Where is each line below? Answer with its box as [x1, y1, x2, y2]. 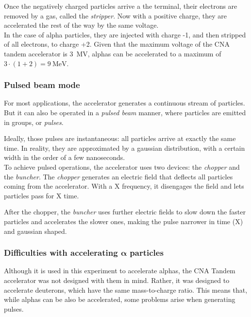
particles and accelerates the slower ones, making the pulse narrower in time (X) [4, 216, 243, 226]
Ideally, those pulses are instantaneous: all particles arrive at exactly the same [4, 133, 236, 143]
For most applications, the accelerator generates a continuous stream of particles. [4, 98, 245, 108]
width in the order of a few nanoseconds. [4, 152, 125, 162]
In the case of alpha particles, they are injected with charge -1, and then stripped [4, 29, 246, 39]
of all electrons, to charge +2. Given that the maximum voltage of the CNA [4, 39, 230, 49]
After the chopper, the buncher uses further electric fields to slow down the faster [4, 207, 246, 217]
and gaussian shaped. [4, 226, 67, 236]
